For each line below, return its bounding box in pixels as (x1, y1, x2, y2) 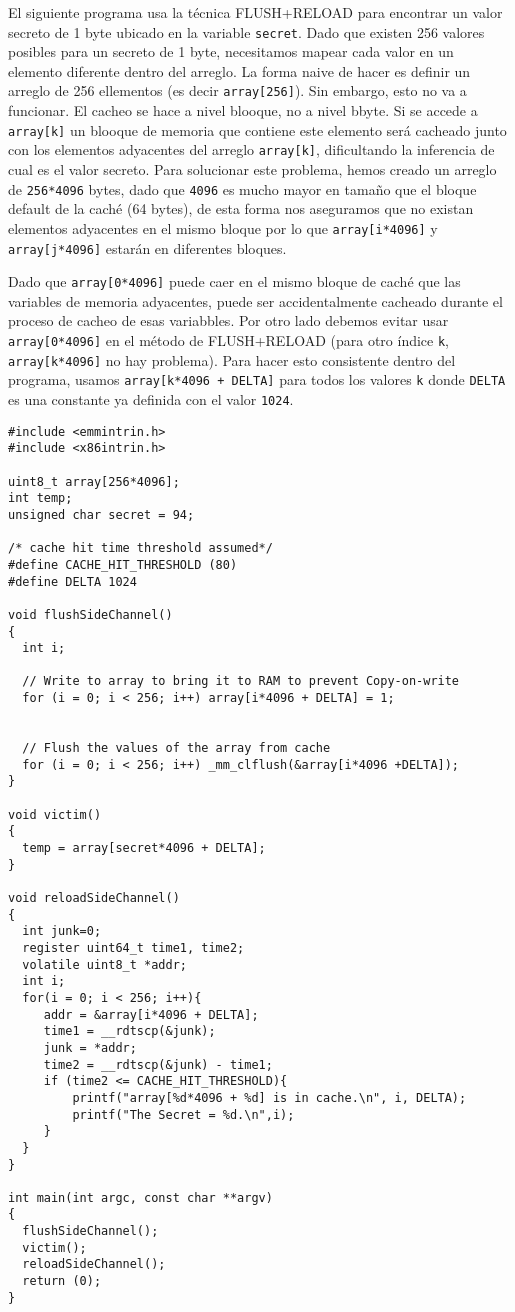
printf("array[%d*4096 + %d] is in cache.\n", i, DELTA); (72, 1090, 467, 1105)
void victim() (8, 807, 102, 822)
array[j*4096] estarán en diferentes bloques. (8, 237, 287, 258)
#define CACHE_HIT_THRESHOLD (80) (8, 557, 238, 572)
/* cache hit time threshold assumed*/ (8, 541, 273, 556)
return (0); (22, 1274, 102, 1289)
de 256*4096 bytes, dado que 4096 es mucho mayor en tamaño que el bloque (8, 178, 477, 199)
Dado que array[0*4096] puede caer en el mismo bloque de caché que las (8, 271, 461, 292)
